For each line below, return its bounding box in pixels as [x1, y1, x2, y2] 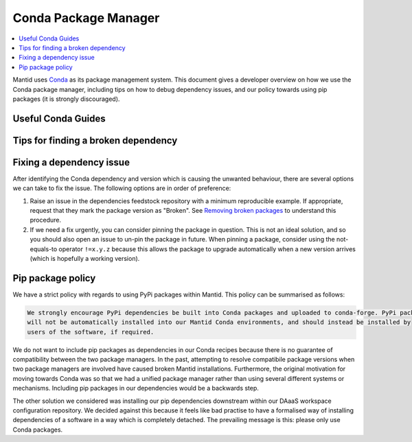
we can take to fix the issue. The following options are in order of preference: [12, 184, 231, 192]
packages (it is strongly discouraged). [12, 95, 120, 103]
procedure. [30, 216, 62, 224]
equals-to [30, 244, 58, 253]
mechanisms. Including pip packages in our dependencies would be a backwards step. [12, 384, 259, 393]
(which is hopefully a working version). [30, 254, 140, 262]
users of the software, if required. [27, 328, 154, 336]
